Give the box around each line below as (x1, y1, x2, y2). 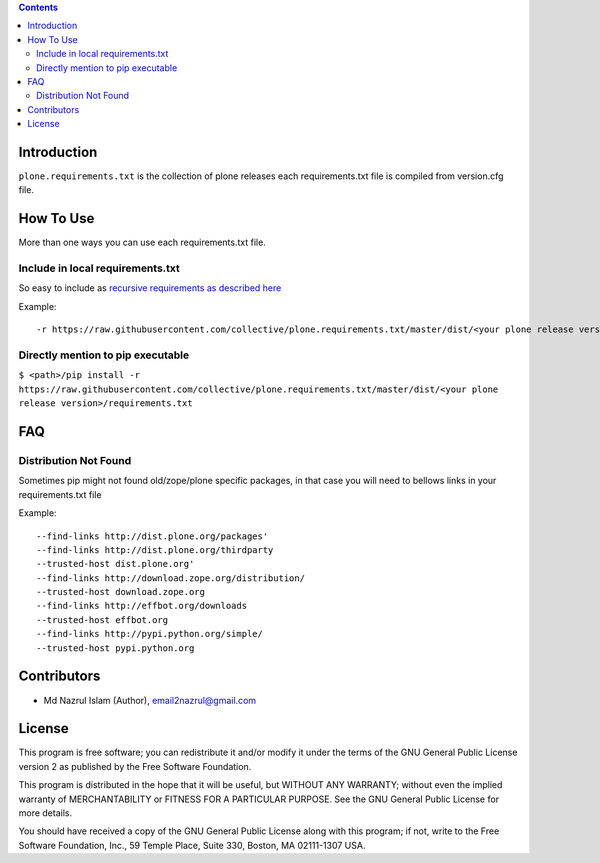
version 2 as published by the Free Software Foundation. (18, 760, 252, 772)
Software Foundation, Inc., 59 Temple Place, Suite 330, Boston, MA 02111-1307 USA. (18, 839, 366, 851)
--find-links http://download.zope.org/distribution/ (36, 572, 305, 584)
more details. (18, 807, 73, 819)
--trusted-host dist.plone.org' (36, 558, 195, 570)
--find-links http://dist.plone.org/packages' (36, 530, 269, 542)
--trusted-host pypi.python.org (36, 642, 195, 654)
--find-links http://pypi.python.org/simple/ (36, 628, 264, 640)
